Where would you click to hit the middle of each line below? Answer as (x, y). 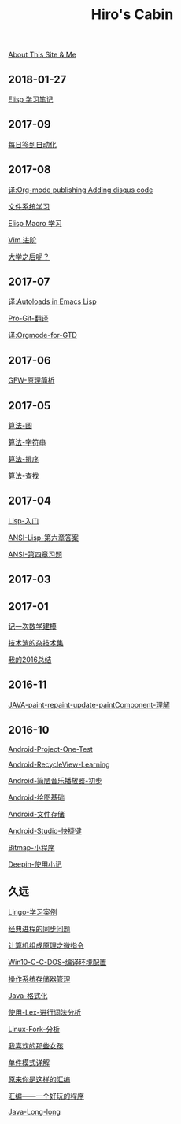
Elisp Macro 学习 (35, 223)
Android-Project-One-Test (50, 749)
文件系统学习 (29, 206)
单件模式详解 (29, 1062)
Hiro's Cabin (132, 15)
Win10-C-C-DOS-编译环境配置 (57, 962)
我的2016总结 (30, 660)
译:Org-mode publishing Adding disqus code (81, 190)
